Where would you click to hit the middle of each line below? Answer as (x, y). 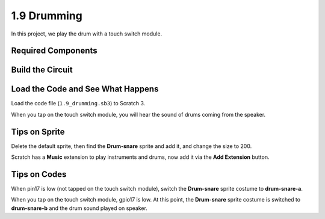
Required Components (54, 51)
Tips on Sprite (38, 131)
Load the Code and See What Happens (85, 89)
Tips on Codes (39, 174)
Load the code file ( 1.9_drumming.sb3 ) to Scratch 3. (78, 103)
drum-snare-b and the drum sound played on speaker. (79, 208)
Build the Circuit (42, 70)
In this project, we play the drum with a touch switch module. (87, 34)
